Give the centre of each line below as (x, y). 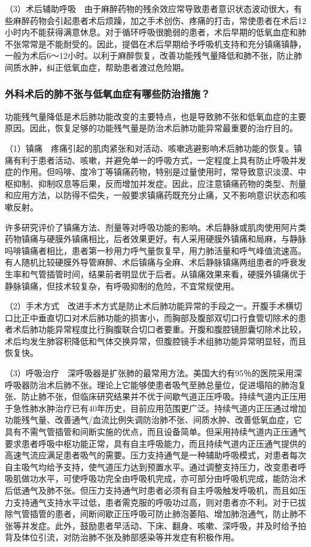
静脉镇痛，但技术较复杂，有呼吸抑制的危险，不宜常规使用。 (122, 285)
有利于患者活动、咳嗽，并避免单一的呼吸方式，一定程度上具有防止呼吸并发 (159, 160)
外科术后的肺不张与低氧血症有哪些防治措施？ (108, 94)
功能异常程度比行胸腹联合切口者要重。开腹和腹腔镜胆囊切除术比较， (172, 329)
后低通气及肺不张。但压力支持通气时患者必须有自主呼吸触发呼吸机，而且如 (151, 490)
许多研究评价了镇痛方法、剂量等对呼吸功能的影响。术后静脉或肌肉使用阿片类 (155, 227)
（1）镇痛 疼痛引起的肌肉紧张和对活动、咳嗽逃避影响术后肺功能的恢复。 (149, 148)
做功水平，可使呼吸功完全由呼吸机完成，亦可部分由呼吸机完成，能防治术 (164, 478)
